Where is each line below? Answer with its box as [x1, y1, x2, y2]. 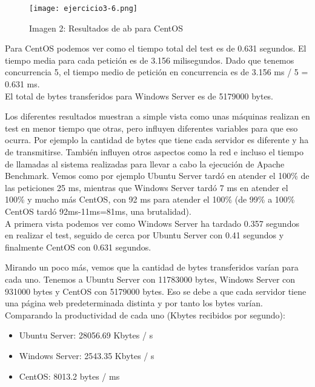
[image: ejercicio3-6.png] [29, 4, 138, 13]
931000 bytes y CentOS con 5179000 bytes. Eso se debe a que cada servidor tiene [5, 284, 307, 297]
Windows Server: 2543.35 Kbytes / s [19, 349, 154, 362]
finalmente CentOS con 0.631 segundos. [5, 240, 151, 253]
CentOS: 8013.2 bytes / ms [19, 369, 120, 382]
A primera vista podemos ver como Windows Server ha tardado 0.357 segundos [5, 217, 299, 229]
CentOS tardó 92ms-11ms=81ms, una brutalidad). [5, 204, 191, 217]
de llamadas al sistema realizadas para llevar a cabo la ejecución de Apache [5, 157, 285, 170]
